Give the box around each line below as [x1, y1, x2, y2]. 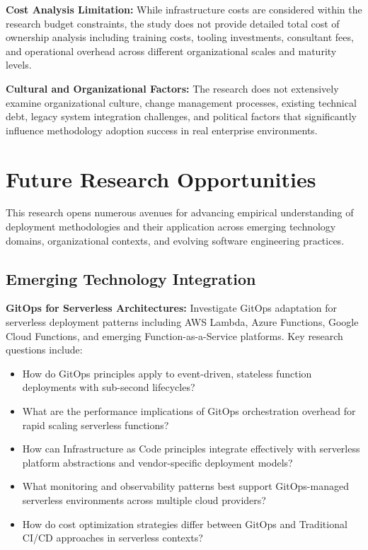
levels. [6, 57, 32, 72]
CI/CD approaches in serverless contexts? [22, 530, 203, 545]
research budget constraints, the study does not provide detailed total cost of [6, 16, 340, 30]
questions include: [6, 342, 83, 357]
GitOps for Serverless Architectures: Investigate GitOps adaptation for [6, 300, 338, 315]
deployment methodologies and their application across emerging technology [6, 219, 336, 234]
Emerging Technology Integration [6, 267, 256, 289]
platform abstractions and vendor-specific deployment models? [22, 455, 293, 469]
